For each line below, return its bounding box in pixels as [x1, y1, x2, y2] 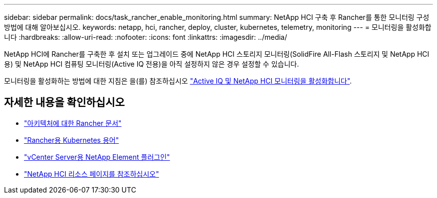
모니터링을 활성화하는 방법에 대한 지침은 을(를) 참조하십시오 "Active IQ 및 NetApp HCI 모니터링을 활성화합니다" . [4, 77, 352, 85]
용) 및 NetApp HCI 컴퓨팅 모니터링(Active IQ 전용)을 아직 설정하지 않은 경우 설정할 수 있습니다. [4, 60, 299, 68]
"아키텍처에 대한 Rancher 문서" [24, 118, 122, 127]
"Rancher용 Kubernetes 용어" [24, 135, 119, 144]
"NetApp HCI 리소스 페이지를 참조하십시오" [24, 169, 159, 178]
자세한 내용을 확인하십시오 [4, 96, 125, 109]
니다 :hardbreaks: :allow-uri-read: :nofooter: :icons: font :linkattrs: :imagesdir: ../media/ [4, 33, 287, 41]
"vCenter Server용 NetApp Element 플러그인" [24, 152, 170, 161]
